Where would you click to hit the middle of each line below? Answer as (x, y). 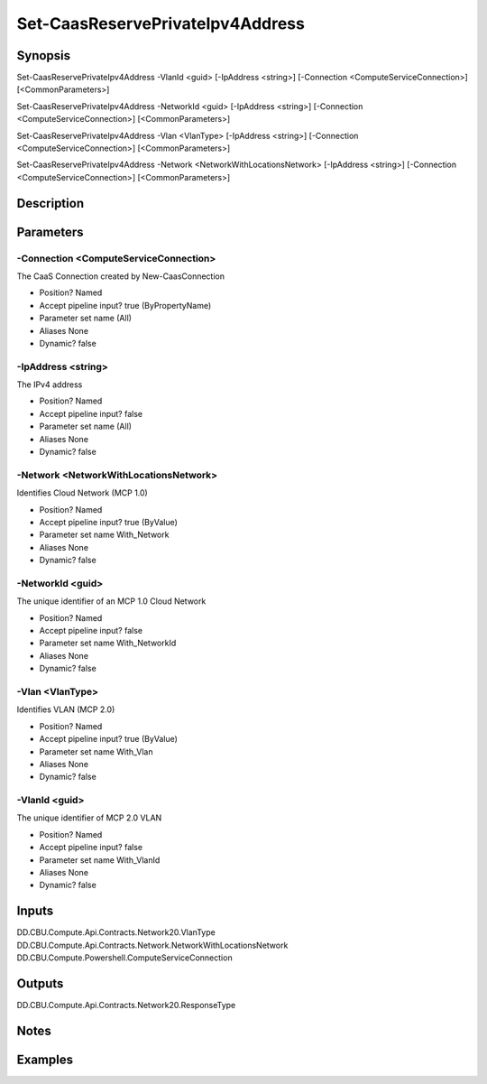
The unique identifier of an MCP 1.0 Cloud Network (111, 601)
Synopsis (44, 56)
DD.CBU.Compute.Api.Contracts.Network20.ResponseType (126, 1005)
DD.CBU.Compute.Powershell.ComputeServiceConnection (125, 958)
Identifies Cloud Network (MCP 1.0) (82, 493)
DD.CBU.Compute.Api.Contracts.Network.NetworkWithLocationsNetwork (152, 945)
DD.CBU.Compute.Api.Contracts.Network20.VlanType (116, 932)
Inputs (35, 911)
